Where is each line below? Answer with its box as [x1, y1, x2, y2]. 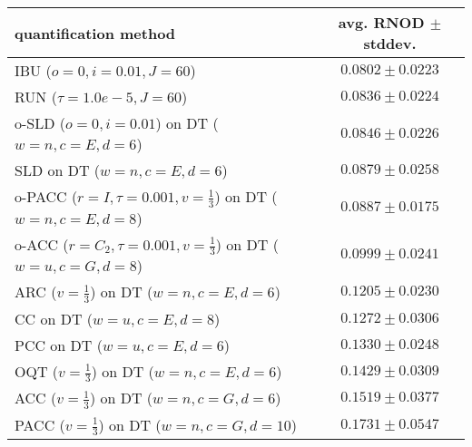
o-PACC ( [15, 186, 78, 207]
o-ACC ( [15, 233, 69, 255]
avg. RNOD [338, 12, 425, 33]
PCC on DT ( [15, 334, 103, 355]
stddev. [363, 33, 417, 53]
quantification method [15, 22, 176, 44]
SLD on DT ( [15, 160, 101, 180]
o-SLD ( [15, 112, 66, 133]
